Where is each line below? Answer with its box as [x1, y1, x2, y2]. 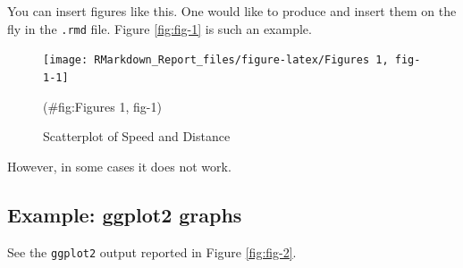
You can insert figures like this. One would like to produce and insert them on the [7, 2, 457, 20]
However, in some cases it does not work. [7, 156, 231, 175]
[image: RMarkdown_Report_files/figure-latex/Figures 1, [43, 54, 389, 67]
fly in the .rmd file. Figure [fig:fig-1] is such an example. [7, 19, 312, 38]
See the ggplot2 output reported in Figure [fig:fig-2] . [7, 242, 297, 261]
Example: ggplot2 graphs [7, 200, 242, 228]
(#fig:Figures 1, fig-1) [43, 96, 162, 115]
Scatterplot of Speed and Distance [43, 127, 231, 146]
